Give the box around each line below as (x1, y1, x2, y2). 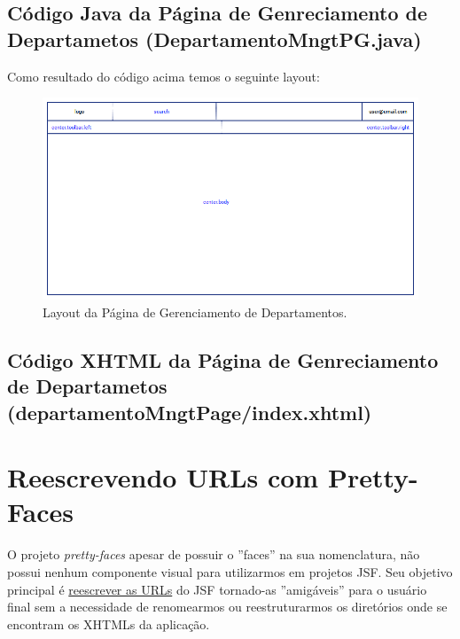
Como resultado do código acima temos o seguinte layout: (7, 66, 320, 85)
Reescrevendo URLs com (7, 459, 319, 495)
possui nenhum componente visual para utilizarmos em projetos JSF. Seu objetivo (7, 562, 453, 581)
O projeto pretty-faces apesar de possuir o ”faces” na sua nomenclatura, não (7, 545, 420, 564)
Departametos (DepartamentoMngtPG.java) (7, 25, 422, 52)
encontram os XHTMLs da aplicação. (7, 614, 210, 633)
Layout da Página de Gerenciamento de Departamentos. (43, 302, 347, 321)
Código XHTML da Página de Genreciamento (7, 346, 439, 373)
